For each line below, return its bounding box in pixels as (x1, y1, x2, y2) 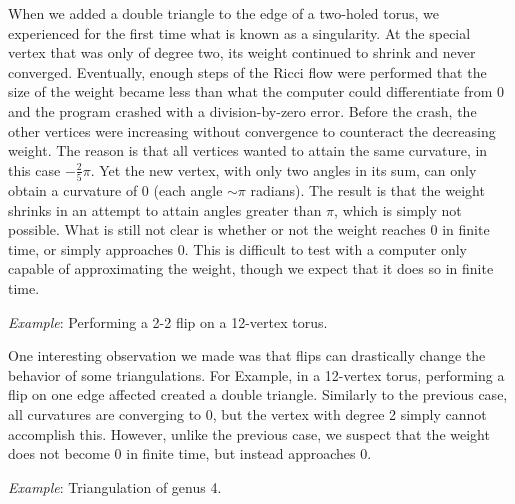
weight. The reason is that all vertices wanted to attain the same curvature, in (8, 140, 488, 161)
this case (8, 159, 61, 180)
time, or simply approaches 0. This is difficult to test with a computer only (8, 238, 467, 259)
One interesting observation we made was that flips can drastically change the (8, 345, 486, 366)
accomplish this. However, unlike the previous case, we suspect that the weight (8, 423, 490, 444)
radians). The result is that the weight (250, 180, 485, 201)
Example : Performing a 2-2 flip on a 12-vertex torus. (8, 311, 328, 332)
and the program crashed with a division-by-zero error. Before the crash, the (8, 100, 477, 121)
